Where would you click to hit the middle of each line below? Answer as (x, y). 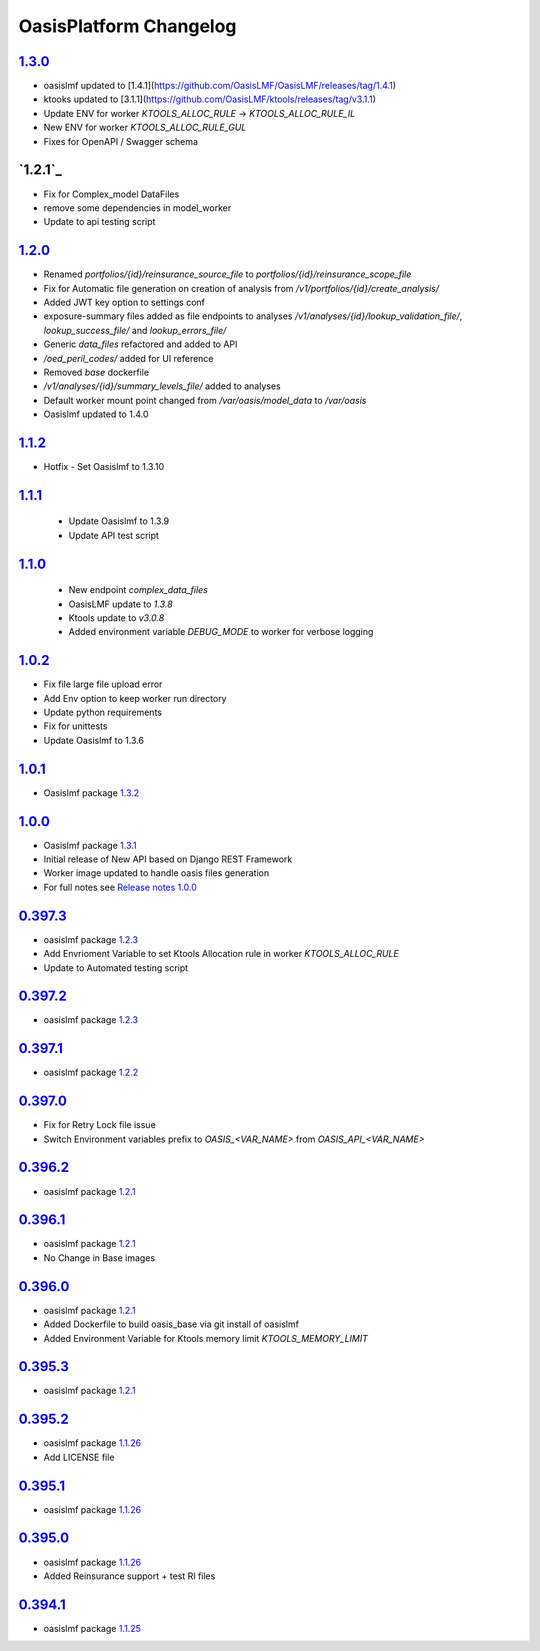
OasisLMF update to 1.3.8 (121, 604)
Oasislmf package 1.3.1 (90, 845)
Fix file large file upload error (103, 684)
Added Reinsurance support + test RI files (129, 1576)
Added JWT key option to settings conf (124, 302)
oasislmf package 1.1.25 (92, 1628)
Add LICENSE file (79, 1457)
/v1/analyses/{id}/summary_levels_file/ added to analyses (162, 386)
